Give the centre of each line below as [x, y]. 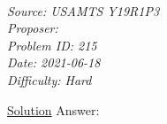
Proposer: [33, 28]
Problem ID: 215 [52, 45]
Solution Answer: [53, 109]
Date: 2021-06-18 [54, 62]
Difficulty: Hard [49, 79]
